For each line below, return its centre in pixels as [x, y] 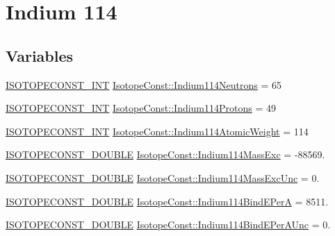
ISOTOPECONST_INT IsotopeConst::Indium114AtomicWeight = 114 [157, 131]
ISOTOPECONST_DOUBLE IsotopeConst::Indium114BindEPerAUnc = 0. [168, 225]
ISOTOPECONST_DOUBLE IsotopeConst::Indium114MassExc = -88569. [165, 154]
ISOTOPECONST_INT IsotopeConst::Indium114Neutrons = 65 [144, 84]
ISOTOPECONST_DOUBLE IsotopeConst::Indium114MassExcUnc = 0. [163, 177]
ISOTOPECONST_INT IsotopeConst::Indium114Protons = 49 [141, 108]
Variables [40, 55]
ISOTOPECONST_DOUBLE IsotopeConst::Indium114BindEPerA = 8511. [167, 201]
